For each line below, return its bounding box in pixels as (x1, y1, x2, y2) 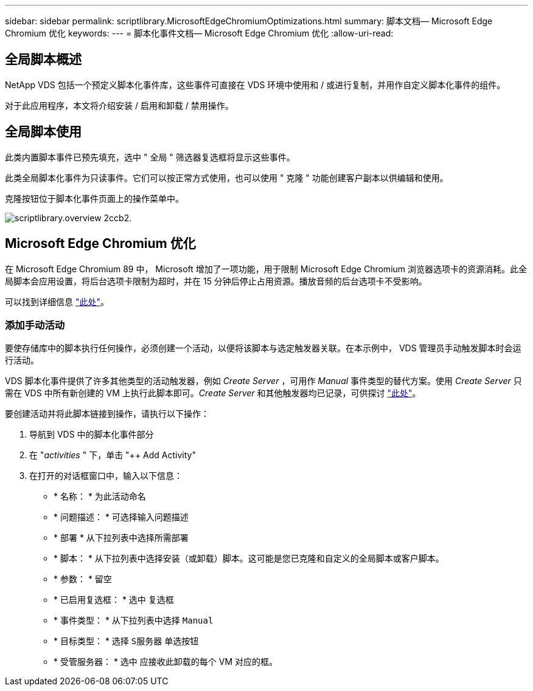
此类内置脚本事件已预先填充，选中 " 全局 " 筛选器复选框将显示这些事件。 (5, 151, 295, 162)
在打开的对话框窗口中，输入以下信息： (29, 470, 183, 481)
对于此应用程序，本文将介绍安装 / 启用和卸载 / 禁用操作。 (5, 100, 234, 111)
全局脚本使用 (5, 124, 82, 140)
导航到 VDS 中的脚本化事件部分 (29, 429, 154, 440)
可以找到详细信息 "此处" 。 (5, 296, 109, 307)
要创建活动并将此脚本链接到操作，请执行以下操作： (5, 408, 209, 419)
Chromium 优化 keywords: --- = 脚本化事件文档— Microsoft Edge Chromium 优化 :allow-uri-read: (5, 28, 394, 38)
